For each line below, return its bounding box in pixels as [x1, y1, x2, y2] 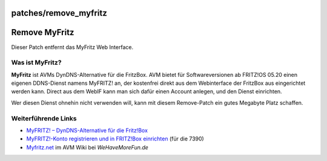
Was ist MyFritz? [11, 58, 62, 67]
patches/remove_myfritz [11, 8, 107, 18]
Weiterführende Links [11, 114, 77, 122]
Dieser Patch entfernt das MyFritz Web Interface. [11, 43, 133, 51]
